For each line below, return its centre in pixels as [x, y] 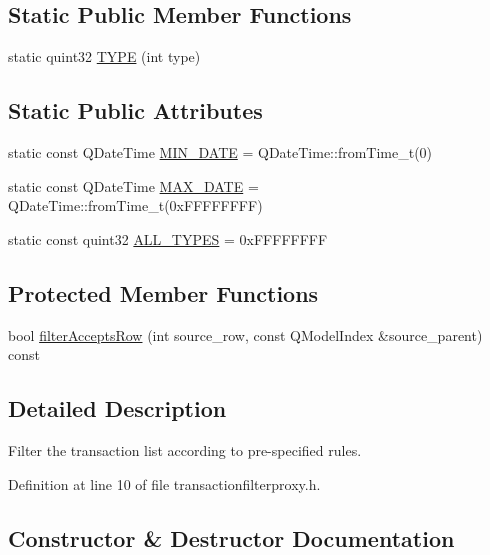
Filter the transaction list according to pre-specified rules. [185, 449]
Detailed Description [117, 408]
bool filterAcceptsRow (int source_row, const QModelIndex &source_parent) [245, 334]
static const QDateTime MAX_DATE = [133, 185]
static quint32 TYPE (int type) [104, 56]
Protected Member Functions [163, 292]
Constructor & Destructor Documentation [231, 537]
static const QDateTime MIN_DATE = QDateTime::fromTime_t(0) [220, 152]
